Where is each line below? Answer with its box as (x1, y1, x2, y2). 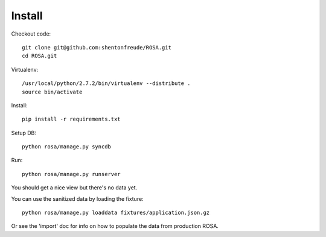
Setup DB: (11, 129, 36, 136)
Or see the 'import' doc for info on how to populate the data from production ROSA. (11, 223, 219, 230)
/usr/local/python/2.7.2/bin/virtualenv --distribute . (22, 80, 191, 87)
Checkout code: (11, 30, 51, 37)
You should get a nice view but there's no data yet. (11, 184, 138, 191)
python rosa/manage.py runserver (22, 171, 121, 177)
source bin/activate (22, 88, 83, 95)
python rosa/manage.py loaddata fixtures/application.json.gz (22, 209, 210, 216)
